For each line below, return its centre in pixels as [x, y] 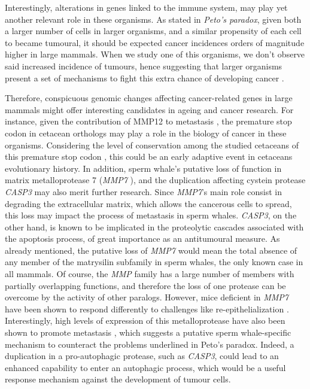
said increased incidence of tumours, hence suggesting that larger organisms [144, 66]
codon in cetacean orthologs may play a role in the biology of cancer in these [146, 133]
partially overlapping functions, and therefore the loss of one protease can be [145, 285]
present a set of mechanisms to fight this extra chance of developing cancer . [145, 78]
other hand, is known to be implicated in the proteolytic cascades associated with [154, 227]
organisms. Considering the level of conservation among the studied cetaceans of [152, 145]
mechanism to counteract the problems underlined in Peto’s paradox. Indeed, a [150, 344]
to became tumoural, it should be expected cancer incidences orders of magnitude [155, 42]
